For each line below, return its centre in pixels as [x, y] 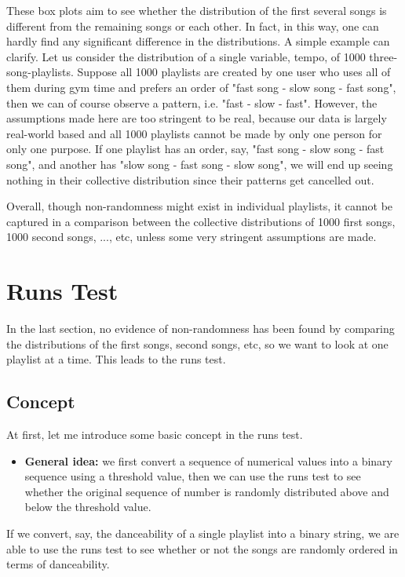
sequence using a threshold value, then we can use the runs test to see [193, 476]
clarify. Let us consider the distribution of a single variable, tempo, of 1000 [186, 56]
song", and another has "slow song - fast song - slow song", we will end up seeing [200, 164]
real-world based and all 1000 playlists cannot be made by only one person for [194, 133]
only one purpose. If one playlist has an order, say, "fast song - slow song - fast [195, 149]
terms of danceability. [58, 564]
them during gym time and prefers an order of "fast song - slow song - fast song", [201, 87]
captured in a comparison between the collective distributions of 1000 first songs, [201, 221]
